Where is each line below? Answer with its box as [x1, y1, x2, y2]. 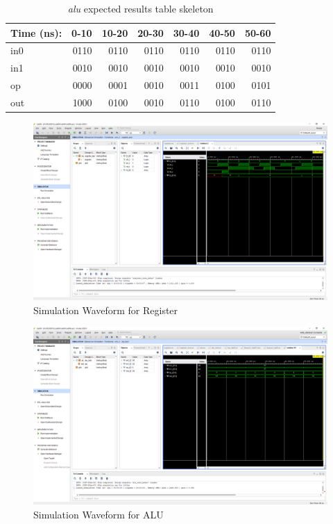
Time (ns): [10, 25, 62, 40]
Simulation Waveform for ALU [33, 507, 164, 521]
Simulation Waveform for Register [33, 302, 178, 317]
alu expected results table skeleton [67, 1, 214, 15]
